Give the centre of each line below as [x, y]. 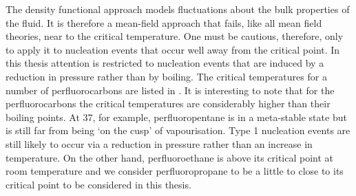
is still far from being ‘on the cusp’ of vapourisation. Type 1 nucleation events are [178, 130]
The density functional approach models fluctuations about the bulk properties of [178, 9]
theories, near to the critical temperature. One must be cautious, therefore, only [175, 36]
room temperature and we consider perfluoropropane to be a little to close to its [175, 171]
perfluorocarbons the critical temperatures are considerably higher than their [168, 104]
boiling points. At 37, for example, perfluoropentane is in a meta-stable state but [176, 117]
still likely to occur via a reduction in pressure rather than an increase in [159, 143]
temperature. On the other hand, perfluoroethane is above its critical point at [170, 157]
